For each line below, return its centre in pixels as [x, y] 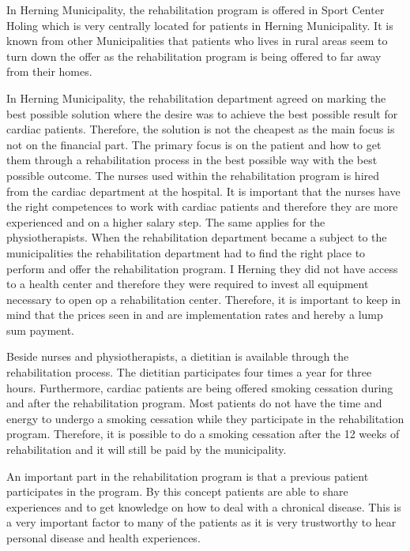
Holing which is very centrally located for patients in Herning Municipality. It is [200, 25]
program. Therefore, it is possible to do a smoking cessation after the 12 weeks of [203, 434]
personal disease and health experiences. [103, 538]
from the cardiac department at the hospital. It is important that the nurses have [203, 191]
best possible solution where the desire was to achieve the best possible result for [202, 113]
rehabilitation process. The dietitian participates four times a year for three [189, 372]
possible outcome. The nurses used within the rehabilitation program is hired [193, 175]
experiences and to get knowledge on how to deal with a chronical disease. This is [204, 506]
